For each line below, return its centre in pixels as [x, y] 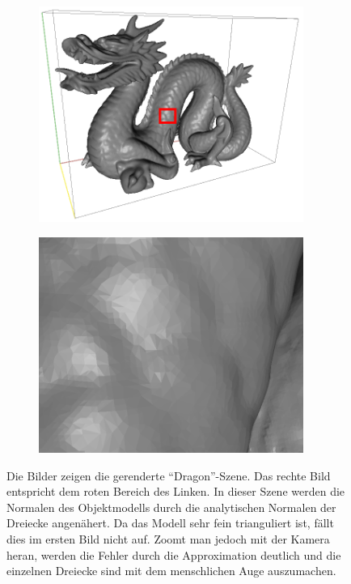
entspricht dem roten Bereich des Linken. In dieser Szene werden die [176, 491]
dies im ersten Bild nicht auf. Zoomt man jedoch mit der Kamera [168, 538]
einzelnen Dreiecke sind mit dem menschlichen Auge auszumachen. [171, 571]
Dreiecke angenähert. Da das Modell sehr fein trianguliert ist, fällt [170, 523]
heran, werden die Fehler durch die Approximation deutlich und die [174, 554]
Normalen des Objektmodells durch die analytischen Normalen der [171, 507]
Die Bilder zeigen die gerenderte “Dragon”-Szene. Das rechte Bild [169, 475]
